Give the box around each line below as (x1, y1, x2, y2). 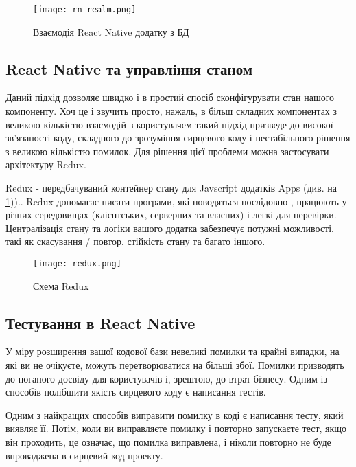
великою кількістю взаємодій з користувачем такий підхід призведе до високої (5, 117, 333, 131)
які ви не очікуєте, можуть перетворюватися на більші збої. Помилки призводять (5, 358, 344, 372)
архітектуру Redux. (5, 157, 86, 172)
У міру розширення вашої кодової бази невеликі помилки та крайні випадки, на (5, 344, 340, 358)
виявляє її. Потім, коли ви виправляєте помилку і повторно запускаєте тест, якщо (5, 421, 347, 435)
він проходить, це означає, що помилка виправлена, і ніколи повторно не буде (5, 435, 331, 448)
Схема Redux (33, 278, 89, 293)
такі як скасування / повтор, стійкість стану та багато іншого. (5, 234, 265, 249)
